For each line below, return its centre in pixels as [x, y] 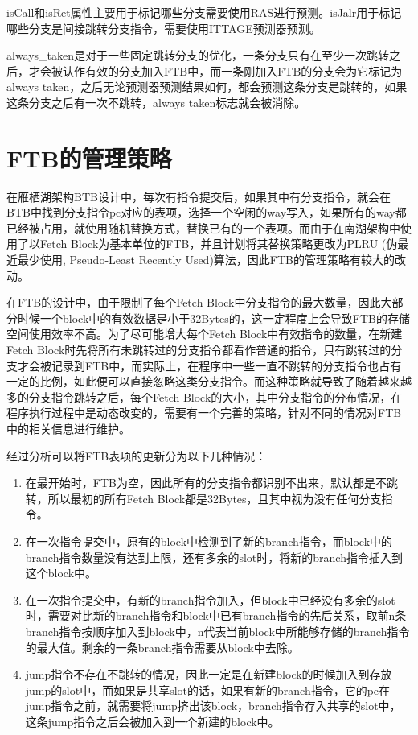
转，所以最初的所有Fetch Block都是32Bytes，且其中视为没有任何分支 [203, 498]
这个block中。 [61, 573]
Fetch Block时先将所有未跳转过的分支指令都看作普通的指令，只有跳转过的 [199, 350]
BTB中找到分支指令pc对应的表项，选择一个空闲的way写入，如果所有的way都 [207, 212]
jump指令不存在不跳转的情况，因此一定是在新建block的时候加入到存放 [209, 674]
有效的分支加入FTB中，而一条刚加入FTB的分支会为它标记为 [244, 70]
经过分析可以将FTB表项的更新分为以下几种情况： [137, 455]
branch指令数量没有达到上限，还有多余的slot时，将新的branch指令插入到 [214, 557]
